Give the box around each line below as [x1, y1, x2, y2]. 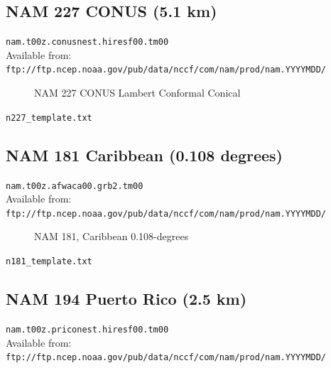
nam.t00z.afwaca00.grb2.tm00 [6, 180, 143, 191]
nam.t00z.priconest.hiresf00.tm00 [6, 324, 169, 335]
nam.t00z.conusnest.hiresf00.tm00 [6, 37, 169, 48]
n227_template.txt [6, 112, 92, 123]
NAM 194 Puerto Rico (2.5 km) [6, 288, 247, 310]
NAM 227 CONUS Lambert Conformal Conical [34, 85, 241, 100]
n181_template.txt [6, 256, 92, 267]
